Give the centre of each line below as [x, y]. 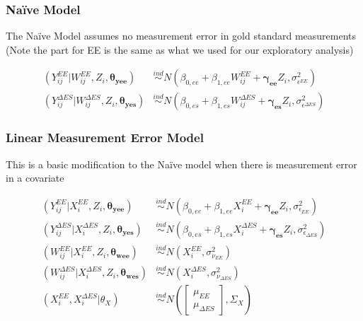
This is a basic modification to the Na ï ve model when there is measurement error [181, 164]
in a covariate [35, 178]
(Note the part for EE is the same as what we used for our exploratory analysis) [180, 49]
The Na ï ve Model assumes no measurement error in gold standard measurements [181, 36]
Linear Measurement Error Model [105, 138]
